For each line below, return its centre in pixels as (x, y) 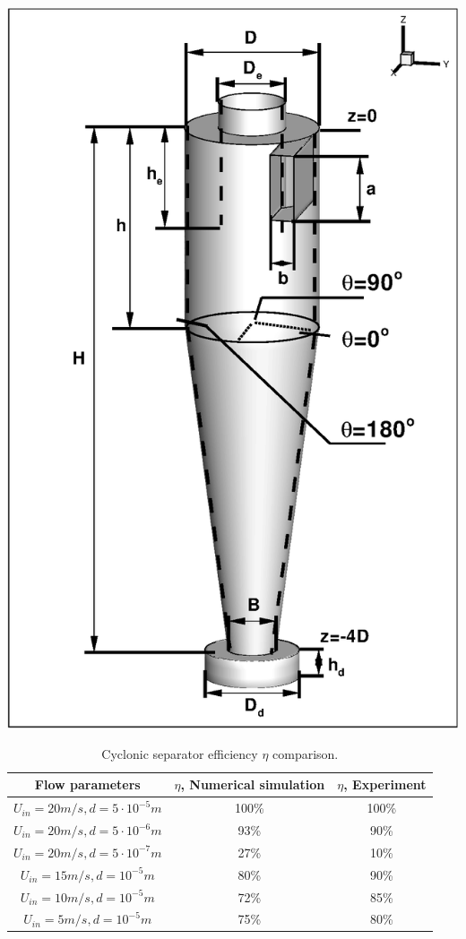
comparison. (306, 753)
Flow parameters (87, 784)
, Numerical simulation (253, 784)
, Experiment (385, 784)
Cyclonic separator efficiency (180, 753)
